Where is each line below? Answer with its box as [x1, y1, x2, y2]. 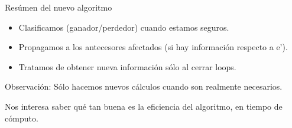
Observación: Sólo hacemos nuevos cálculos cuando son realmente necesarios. [5, 80, 283, 93]
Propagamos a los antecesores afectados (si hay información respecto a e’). [18, 41, 288, 53]
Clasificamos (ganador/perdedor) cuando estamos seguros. [18, 21, 229, 33]
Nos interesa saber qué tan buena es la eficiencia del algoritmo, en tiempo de [5, 100, 283, 112]
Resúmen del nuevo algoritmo [5, 1, 112, 13]
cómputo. [5, 111, 38, 124]
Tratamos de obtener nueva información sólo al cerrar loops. [18, 60, 236, 73]
